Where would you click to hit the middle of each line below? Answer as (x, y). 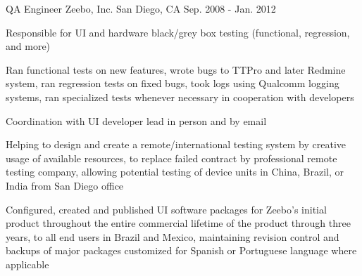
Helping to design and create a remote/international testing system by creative (176, 144)
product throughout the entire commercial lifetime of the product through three (178, 223)
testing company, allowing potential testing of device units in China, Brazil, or (175, 172)
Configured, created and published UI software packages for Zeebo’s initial (166, 209)
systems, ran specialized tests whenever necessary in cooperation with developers (180, 97)
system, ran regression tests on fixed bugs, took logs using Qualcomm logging (173, 83)
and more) (28, 46)
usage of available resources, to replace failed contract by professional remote (171, 158)
